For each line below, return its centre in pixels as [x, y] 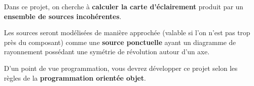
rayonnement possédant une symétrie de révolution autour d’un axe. [107, 52]
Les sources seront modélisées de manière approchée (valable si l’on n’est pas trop [127, 32]
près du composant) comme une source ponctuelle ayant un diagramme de [120, 42]
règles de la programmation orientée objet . [75, 77]
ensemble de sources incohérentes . [63, 16]
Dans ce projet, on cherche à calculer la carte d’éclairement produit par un [124, 6]
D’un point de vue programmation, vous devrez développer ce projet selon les [121, 68]
